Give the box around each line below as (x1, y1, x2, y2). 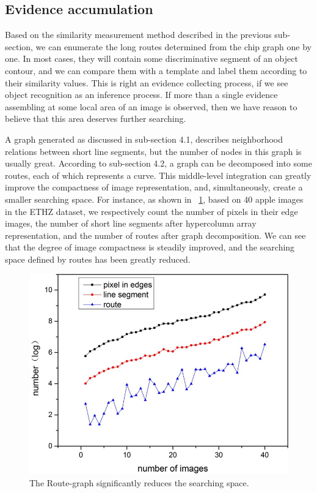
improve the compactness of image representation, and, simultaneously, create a (5, 181, 303, 194)
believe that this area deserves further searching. (5, 112, 186, 125)
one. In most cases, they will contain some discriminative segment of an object (5, 52, 298, 65)
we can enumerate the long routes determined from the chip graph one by (35, 40, 312, 53)
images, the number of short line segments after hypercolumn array (5, 217, 257, 230)
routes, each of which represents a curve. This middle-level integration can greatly (5, 168, 312, 181)
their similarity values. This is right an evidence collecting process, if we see (5, 76, 288, 89)
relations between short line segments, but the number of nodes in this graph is (5, 145, 302, 157)
